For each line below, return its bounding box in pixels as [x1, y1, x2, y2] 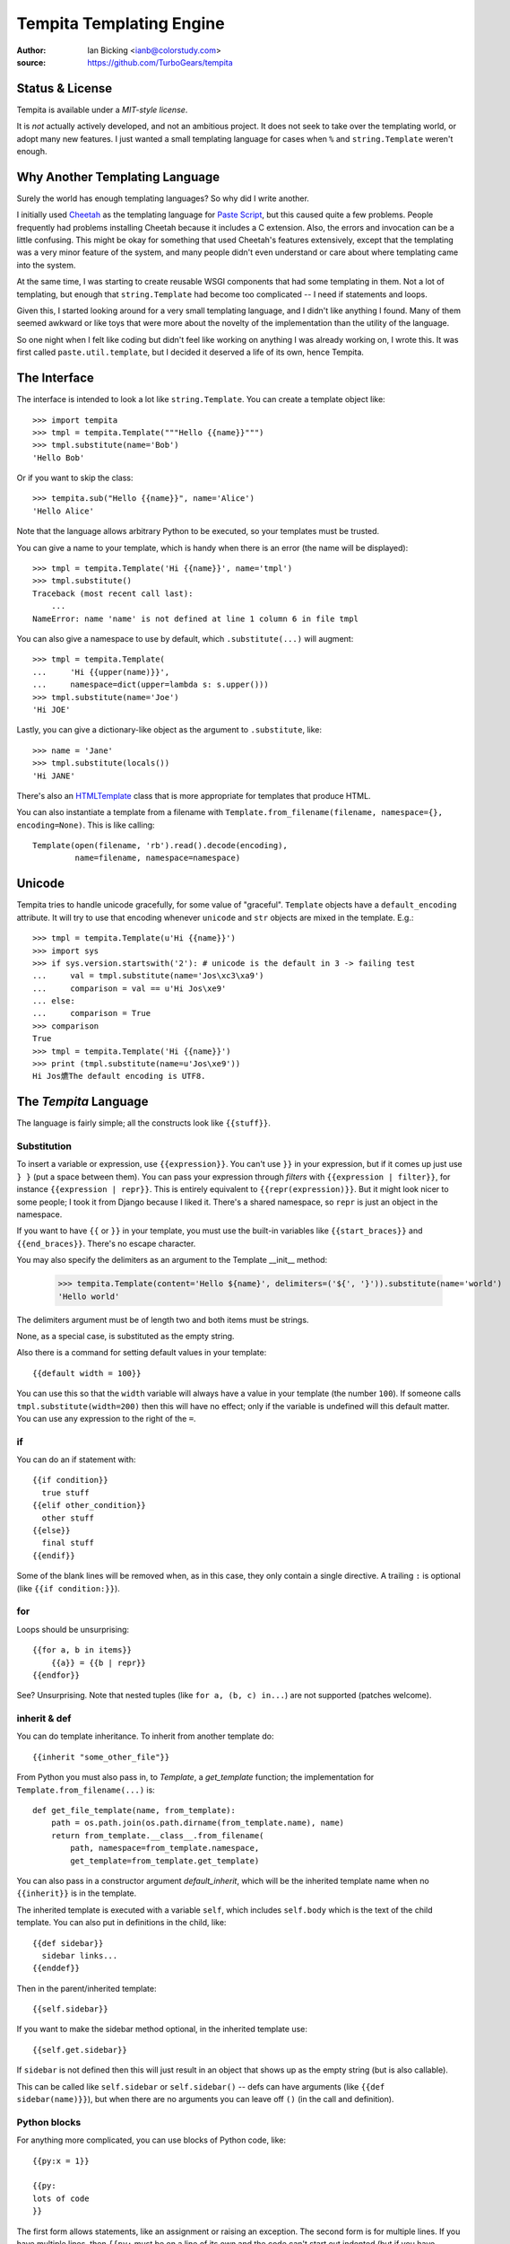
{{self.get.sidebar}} [32, 2045, 127, 2055]
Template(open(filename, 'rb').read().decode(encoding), [32, 840, 289, 851]
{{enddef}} [32, 1963, 81, 1974]
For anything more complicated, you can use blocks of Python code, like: [16, 2134, 287, 2145]
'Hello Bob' [32, 452, 85, 462]
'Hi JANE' [32, 770, 75, 781]
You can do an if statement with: [16, 1454, 136, 1465]
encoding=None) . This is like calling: [16, 820, 156, 830]
